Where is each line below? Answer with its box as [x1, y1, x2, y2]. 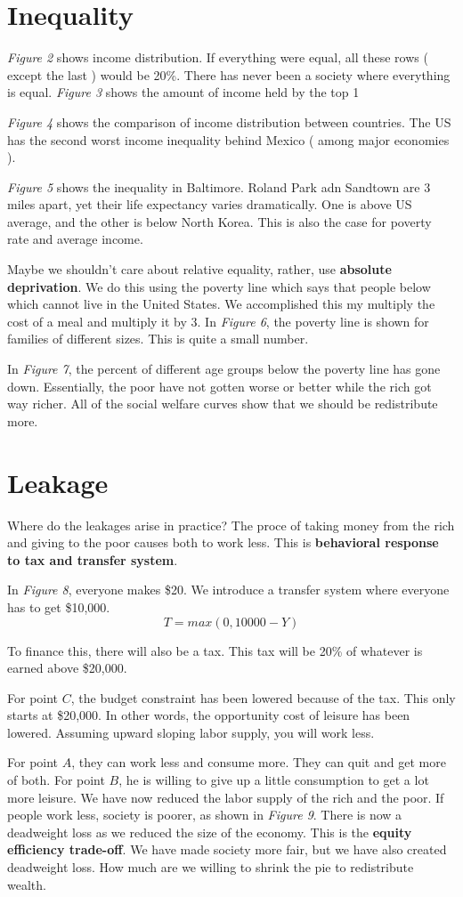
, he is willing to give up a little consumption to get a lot [118, 771, 429, 789]
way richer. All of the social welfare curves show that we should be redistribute [7, 394, 438, 413]
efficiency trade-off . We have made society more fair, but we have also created [7, 840, 447, 859]
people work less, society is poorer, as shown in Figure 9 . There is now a [7, 805, 402, 824]
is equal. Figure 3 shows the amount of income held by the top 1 [7, 83, 360, 101]
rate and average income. [7, 230, 143, 248]
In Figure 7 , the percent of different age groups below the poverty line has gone [7, 360, 441, 378]
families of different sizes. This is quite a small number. [7, 329, 309, 348]
